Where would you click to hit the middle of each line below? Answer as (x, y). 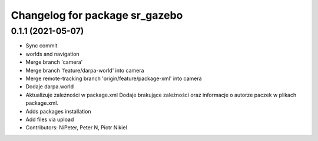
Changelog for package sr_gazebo (97, 15)
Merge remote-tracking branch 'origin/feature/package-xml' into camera (114, 78)
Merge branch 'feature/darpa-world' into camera (85, 70)
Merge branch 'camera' (54, 62)
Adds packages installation (58, 111)
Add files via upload (50, 119)
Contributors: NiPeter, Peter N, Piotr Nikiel (76, 128)
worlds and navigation (52, 54)
